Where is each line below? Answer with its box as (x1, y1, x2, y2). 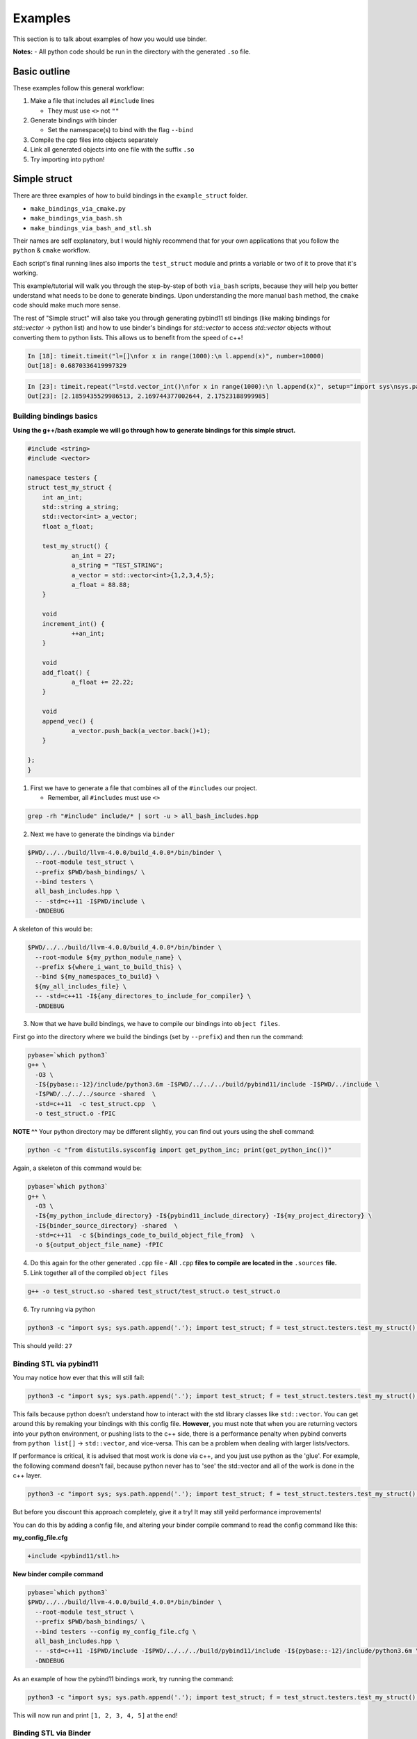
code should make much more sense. (13, 301, 121, 310)
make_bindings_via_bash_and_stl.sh (30, 224, 152, 232)
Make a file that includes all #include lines (30, 97, 155, 105)
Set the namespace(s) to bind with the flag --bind (47, 126, 194, 134)
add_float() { (42, 668, 90, 676)
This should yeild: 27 (13, 1341, 73, 1349)
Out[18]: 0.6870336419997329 (27, 362, 127, 369)
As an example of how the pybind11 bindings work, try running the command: (13, 1674, 234, 1683)
